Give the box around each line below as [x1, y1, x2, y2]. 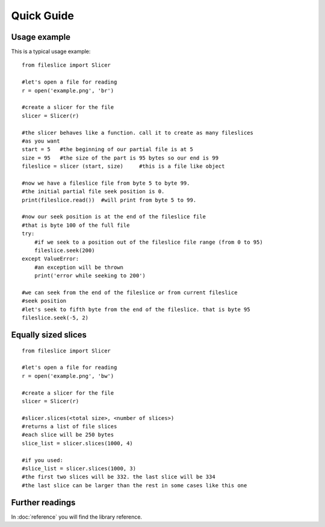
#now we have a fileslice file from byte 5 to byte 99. [22, 179, 190, 186]
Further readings [11, 497, 76, 508]
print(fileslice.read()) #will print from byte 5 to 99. [22, 196, 197, 203]
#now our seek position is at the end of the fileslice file [22, 214, 206, 220]
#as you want [22, 137, 60, 144]
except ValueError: [22, 256, 79, 262]
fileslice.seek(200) [34, 247, 95, 254]
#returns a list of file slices [22, 423, 117, 430]
